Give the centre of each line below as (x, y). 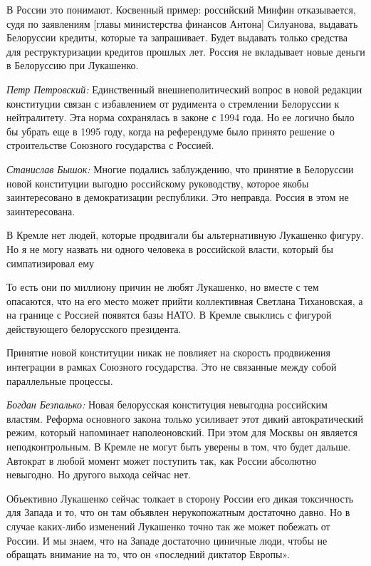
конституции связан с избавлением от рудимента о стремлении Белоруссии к (173, 103)
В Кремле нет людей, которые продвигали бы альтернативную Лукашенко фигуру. (185, 235)
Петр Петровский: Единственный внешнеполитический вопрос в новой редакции (184, 89)
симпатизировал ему (51, 263)
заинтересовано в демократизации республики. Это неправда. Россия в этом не (178, 197)
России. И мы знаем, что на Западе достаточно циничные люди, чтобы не (167, 540)
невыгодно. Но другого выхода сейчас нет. (99, 474)
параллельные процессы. (60, 380)
